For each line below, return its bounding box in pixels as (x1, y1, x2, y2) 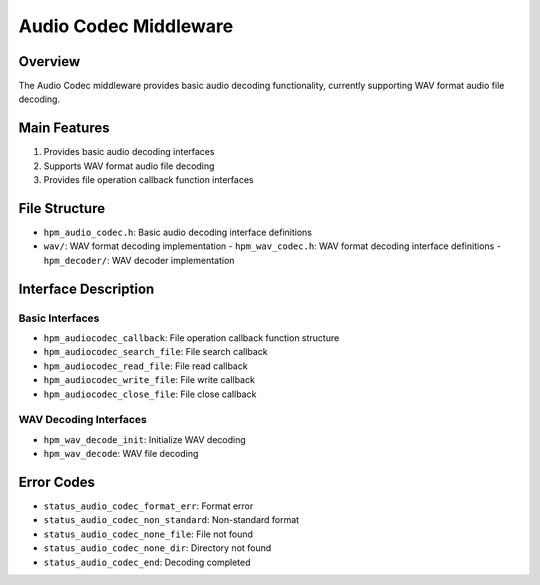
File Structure (18, 200, 105, 217)
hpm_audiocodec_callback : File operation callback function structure (43, 331, 340, 344)
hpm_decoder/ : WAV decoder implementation (43, 254, 235, 266)
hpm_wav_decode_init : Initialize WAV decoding (43, 433, 247, 445)
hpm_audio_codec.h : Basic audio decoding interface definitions (43, 226, 312, 239)
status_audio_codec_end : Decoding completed (43, 556, 251, 568)
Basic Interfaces (18, 311, 100, 325)
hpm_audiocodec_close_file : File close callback (43, 388, 257, 400)
